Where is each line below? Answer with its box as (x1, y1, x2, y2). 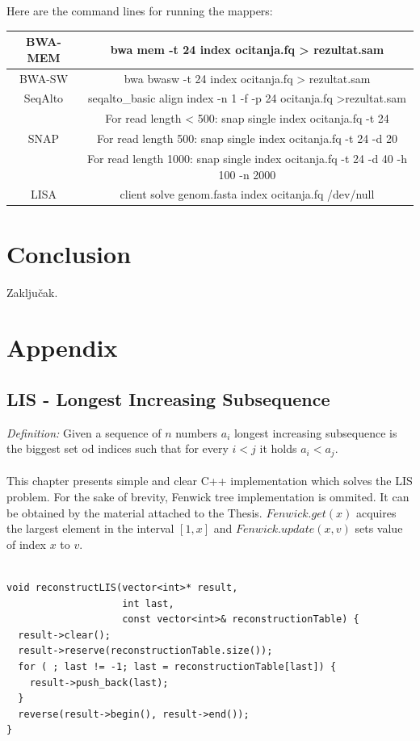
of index (6, 535, 47, 552)
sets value (355, 520, 403, 537)
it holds (259, 440, 297, 457)
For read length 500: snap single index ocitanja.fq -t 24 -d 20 (97, 130, 397, 147)
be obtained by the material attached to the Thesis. (6, 504, 262, 521)
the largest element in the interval (6, 520, 174, 537)
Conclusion (6, 237, 132, 270)
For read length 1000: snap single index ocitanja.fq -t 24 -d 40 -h (87, 149, 407, 166)
